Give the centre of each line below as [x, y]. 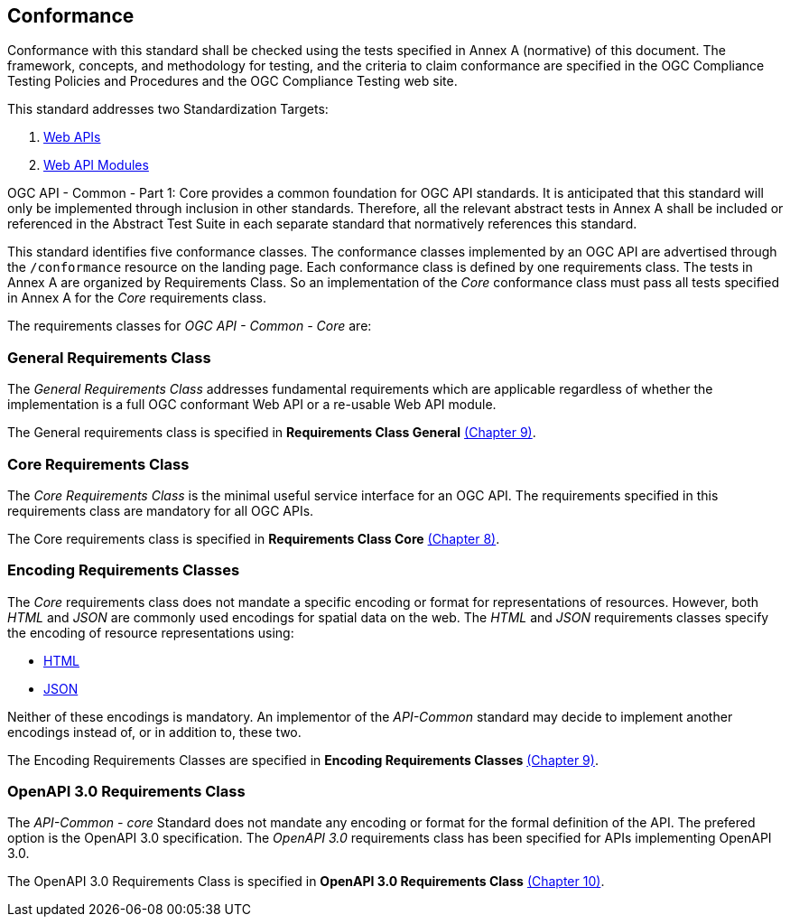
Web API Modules [96, 165]
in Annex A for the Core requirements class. [137, 298]
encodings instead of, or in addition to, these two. [154, 732]
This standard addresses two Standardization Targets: [168, 109]
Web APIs [72, 137]
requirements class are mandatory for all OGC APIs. [161, 510]
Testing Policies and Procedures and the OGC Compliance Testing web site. [232, 81]
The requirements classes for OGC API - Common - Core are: [190, 326]
